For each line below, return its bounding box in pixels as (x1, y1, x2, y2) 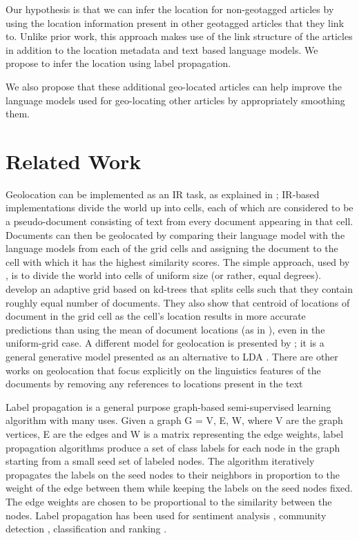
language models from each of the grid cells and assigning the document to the (6, 241, 338, 255)
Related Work (6, 146, 142, 175)
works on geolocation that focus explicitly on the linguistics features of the (6, 363, 321, 377)
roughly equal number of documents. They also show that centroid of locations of (6, 295, 350, 309)
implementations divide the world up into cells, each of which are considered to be (6, 200, 353, 215)
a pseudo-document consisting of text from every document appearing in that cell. (6, 214, 353, 229)
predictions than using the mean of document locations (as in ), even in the (6, 322, 325, 336)
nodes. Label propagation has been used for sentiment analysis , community (6, 508, 327, 522)
